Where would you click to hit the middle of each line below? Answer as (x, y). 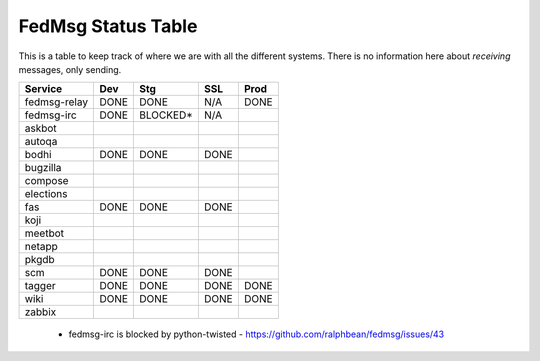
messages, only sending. (70, 69)
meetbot (44, 233)
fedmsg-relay (56, 102)
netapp (41, 247)
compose (46, 181)
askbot (40, 128)
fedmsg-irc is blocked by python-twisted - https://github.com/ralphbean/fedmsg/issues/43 (256, 334)
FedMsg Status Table (108, 26)
